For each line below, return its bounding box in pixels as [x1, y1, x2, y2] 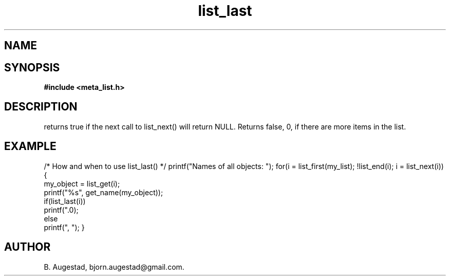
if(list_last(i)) [44, 196, 86, 206]
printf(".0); [44, 205, 79, 214]
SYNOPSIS [4, 61, 60, 74]
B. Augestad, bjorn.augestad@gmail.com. [44, 262, 184, 271]
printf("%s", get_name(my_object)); [44, 188, 163, 197]
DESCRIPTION [4, 100, 78, 114]
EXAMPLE [4, 140, 57, 153]
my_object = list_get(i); [44, 179, 120, 188]
